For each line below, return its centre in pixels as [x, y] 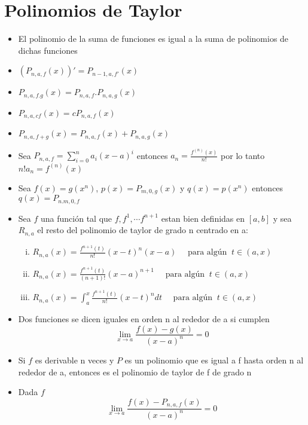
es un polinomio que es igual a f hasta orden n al [214, 360]
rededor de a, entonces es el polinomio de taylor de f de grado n [135, 372]
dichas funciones [48, 50]
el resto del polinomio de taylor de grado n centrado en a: [143, 230]
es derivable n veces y [74, 360]
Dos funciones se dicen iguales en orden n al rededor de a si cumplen [144, 318]
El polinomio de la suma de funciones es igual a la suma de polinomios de [153, 39]
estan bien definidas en [203, 218]
